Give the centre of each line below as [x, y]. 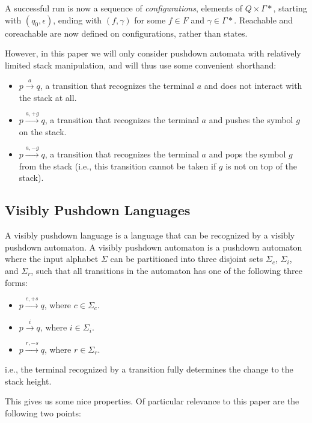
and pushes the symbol [251, 120]
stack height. [28, 381]
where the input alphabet [52, 259]
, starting [290, 8]
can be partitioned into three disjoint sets [187, 259]
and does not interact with [253, 86]
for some [150, 20]
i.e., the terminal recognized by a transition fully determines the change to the [149, 369]
